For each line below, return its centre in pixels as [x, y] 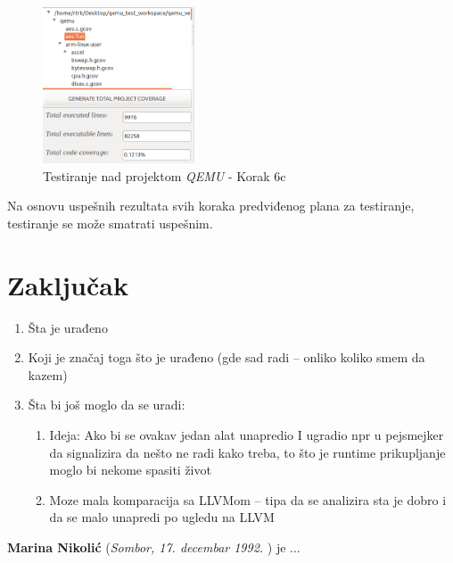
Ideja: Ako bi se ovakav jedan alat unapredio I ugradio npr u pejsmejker [247, 434]
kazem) [48, 374]
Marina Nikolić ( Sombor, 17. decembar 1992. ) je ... [154, 546]
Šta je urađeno [68, 327]
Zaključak [68, 284]
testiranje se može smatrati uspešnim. [110, 223]
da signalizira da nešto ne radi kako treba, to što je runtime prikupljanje [247, 452]
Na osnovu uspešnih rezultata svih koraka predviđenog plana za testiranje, [211, 206]
